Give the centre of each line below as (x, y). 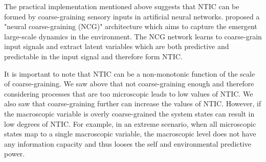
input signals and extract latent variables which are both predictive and (117, 46)
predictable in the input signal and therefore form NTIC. (93, 56)
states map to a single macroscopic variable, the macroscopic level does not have (130, 134)
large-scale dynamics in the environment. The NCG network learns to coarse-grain (133, 36)
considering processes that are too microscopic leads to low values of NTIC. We (129, 93)
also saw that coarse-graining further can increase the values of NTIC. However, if (133, 103)
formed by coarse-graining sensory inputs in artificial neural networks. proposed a (132, 16)
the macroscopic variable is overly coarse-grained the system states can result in (129, 113)
